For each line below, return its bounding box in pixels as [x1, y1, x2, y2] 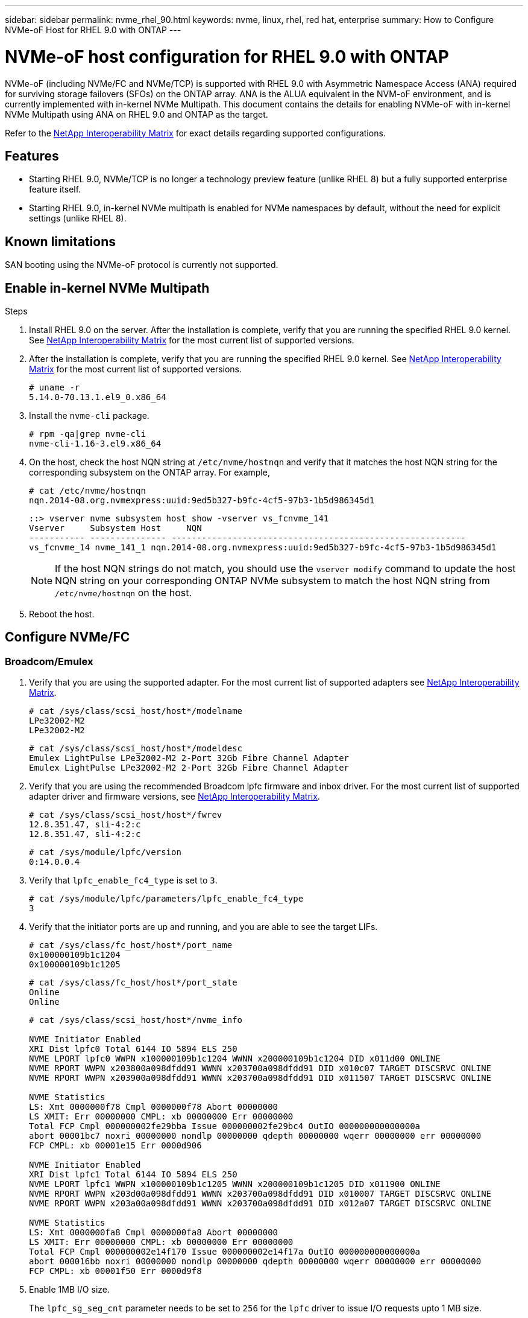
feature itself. [29, 184, 81, 195]
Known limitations [5, 234, 116, 249]
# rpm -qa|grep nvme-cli [29, 429, 146, 439]
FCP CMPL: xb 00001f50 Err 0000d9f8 [29, 1266, 202, 1276]
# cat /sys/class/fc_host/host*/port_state [29, 978, 237, 988]
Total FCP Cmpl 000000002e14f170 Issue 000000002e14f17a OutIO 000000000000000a [29, 1247, 421, 1257]
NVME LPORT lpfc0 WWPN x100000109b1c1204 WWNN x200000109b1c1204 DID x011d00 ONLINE [29, 1054, 441, 1064]
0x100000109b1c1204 [29, 950, 121, 960]
